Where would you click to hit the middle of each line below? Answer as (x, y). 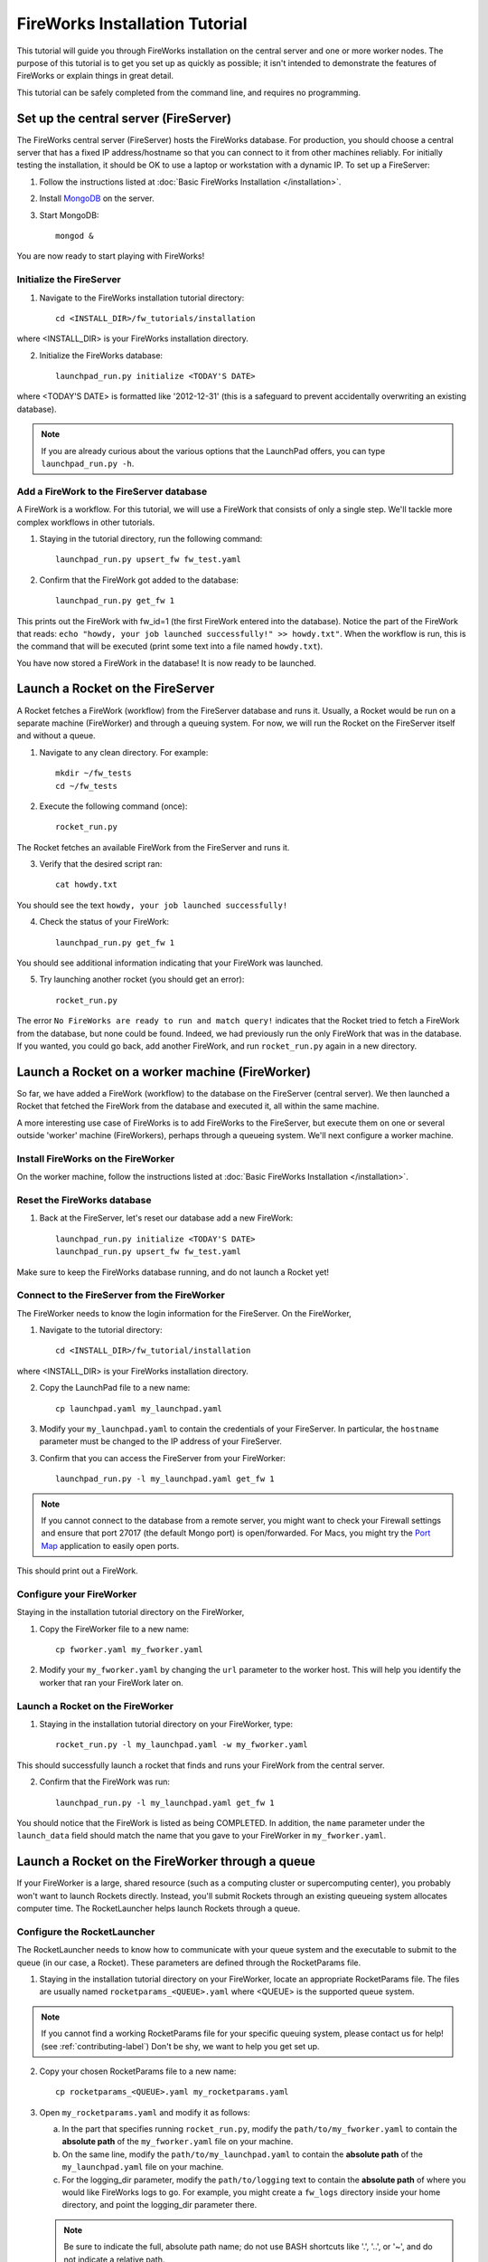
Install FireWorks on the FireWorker (96, 1158)
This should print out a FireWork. (78, 1571)
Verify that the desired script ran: (101, 864)
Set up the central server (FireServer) (124, 118)
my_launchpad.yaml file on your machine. (143, 2167)
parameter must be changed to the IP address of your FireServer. (160, 1441)
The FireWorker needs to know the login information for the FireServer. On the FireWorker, (184, 1313)
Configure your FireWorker (77, 1594)
